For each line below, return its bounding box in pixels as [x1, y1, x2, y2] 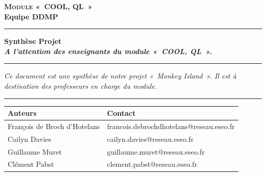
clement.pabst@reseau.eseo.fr [107, 159, 197, 169]
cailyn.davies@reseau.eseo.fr [107, 133, 194, 144]
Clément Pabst [8, 159, 54, 169]
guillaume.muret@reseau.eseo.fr [107, 146, 205, 157]
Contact [107, 108, 136, 118]
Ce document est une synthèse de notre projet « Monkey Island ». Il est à [4, 70, 237, 81]
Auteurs [8, 108, 37, 118]
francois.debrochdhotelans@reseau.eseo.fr [107, 120, 235, 131]
